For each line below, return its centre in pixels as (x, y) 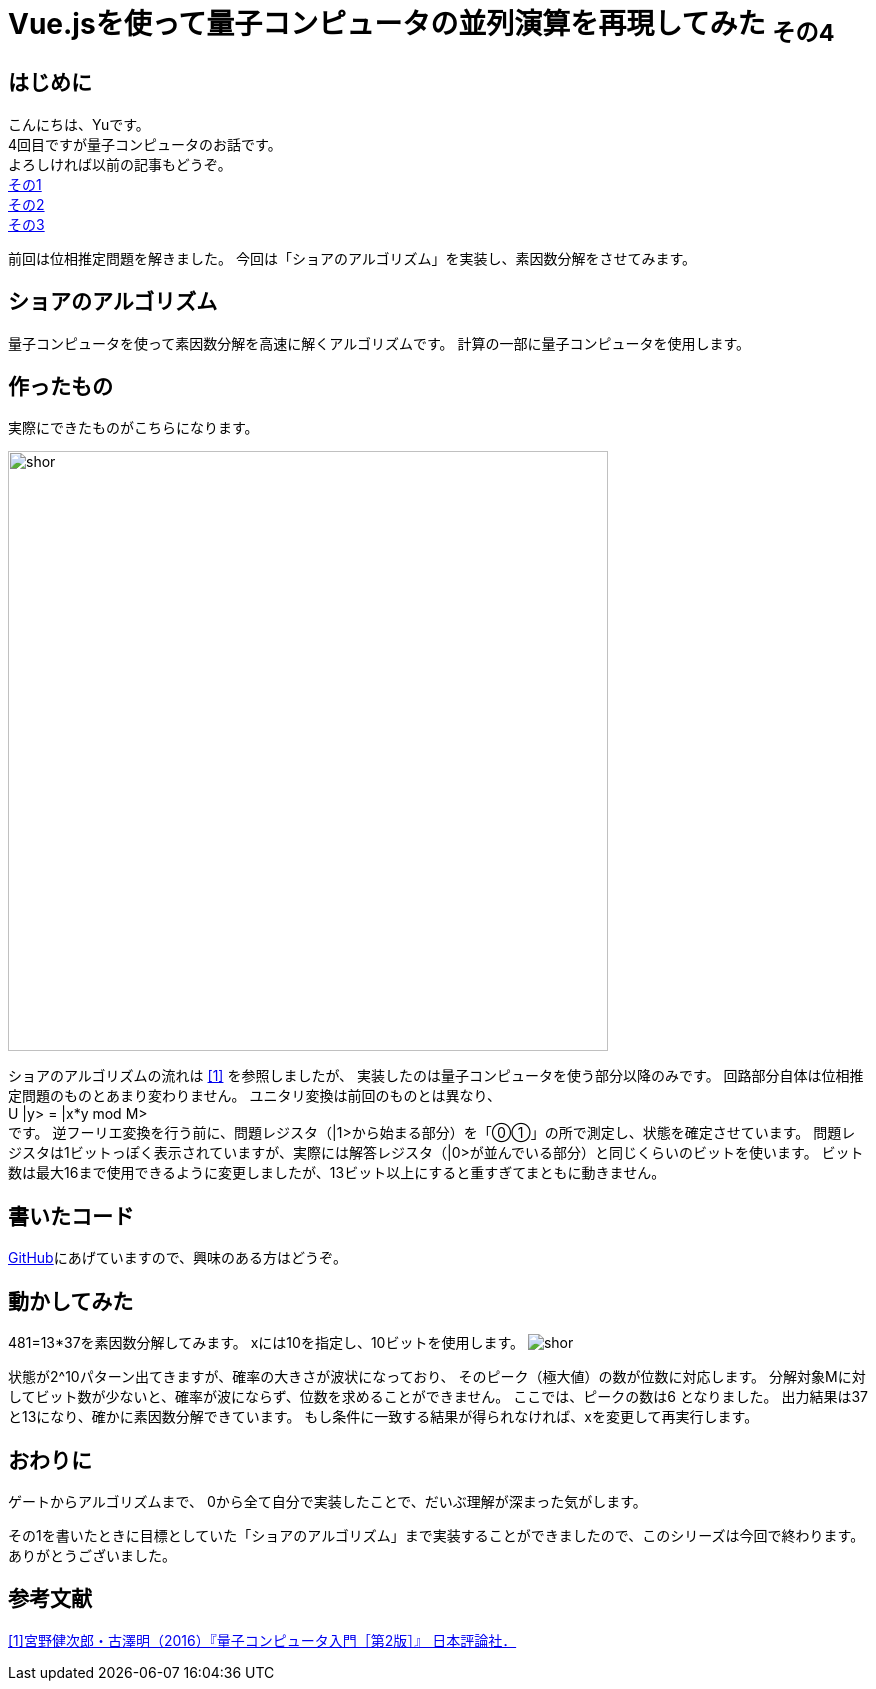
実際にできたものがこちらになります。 (133, 428)
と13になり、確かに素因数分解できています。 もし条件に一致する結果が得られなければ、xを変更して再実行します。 (383, 1417)
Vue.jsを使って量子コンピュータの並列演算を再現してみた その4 (421, 27)
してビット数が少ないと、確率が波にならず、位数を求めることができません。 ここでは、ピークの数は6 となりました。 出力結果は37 (438, 1397)
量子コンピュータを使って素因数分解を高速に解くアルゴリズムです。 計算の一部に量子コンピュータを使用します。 (379, 343)
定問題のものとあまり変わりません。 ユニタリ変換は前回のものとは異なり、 (254, 1096)
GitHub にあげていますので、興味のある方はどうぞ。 (178, 1258)
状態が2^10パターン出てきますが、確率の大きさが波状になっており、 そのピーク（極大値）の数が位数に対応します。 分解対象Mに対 (437, 1377)
